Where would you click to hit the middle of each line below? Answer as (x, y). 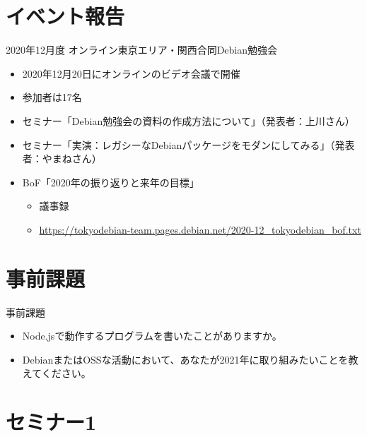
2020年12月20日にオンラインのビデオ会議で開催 (131, 73)
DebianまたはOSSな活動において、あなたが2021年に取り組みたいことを (185, 359)
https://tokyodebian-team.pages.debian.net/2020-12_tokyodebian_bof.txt (200, 229)
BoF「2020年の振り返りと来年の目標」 (111, 182)
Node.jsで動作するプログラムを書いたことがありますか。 (152, 336)
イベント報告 (65, 16)
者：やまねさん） (62, 158)
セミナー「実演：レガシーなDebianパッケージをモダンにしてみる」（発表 (188, 144)
